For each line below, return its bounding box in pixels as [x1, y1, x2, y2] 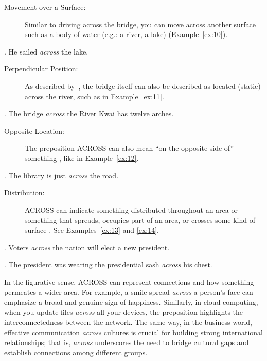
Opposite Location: [4, 125, 64, 136]
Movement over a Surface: [4, 2, 86, 12]
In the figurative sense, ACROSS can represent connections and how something [4, 276, 254, 287]
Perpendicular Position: [4, 63, 78, 74]
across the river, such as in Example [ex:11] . [25, 91, 164, 101]
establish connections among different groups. [4, 347, 148, 357]
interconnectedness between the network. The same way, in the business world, [4, 317, 252, 328]
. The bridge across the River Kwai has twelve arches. [4, 108, 174, 119]
